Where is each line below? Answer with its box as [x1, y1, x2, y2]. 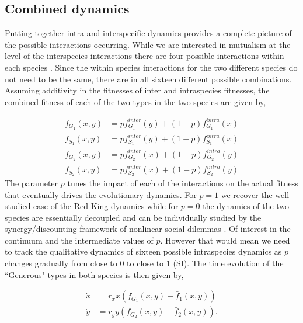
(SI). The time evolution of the [173, 257, 284, 269]
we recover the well [221, 188, 290, 200]
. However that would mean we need [160, 234, 290, 246]
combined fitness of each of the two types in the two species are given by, [5, 95, 266, 107]
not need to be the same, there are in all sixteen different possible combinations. [5, 72, 292, 85]
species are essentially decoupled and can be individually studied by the [5, 211, 262, 223]
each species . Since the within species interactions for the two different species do [5, 61, 298, 73]
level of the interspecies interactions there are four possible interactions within [5, 50, 284, 62]
